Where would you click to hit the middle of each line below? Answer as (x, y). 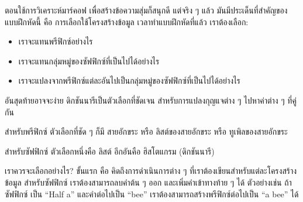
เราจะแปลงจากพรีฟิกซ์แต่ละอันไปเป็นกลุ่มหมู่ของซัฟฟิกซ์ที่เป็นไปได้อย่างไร (129, 81)
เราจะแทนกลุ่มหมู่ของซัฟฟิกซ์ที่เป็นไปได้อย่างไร (89, 61)
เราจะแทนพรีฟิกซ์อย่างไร (56, 41)
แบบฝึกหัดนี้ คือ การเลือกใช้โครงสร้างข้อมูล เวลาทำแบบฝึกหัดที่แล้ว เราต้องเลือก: (127, 21)
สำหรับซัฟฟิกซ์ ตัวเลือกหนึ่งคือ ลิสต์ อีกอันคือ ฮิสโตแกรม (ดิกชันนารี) (110, 151)
